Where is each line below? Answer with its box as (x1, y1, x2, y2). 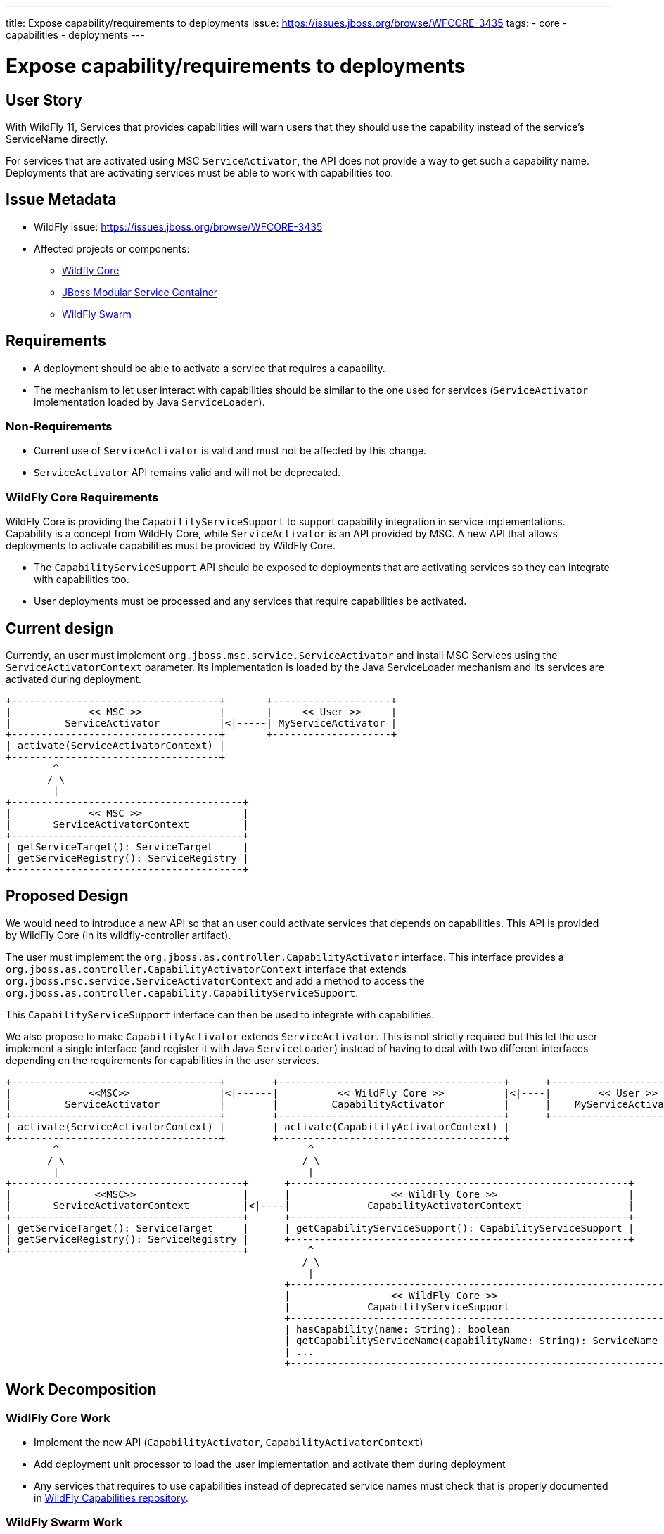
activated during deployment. (6, 672, 142, 685)
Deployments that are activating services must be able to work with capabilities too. (6, 166, 394, 179)
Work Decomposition (6, 1381, 157, 1399)
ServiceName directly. (6, 132, 108, 145)
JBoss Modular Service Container (62, 286, 218, 298)
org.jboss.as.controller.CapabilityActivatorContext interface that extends (6, 962, 407, 975)
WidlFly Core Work (6, 1410, 110, 1425)
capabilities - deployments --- (6, 29, 145, 41)
